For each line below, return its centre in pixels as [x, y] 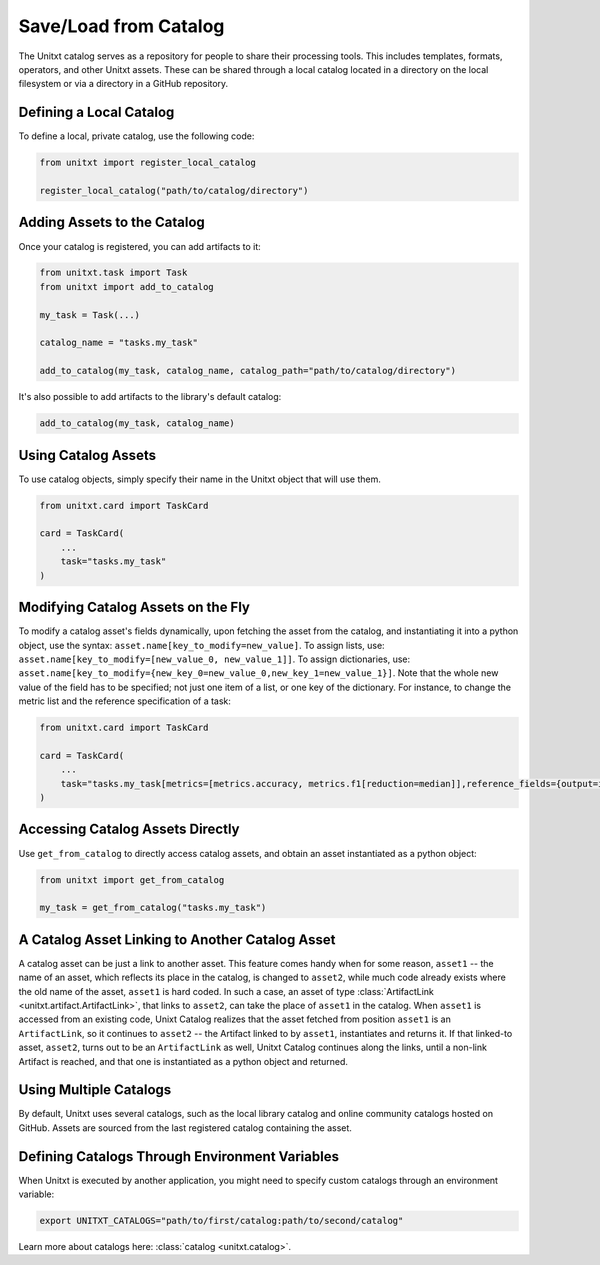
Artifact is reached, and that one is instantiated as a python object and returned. [183, 1061]
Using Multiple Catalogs [95, 1090]
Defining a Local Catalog [96, 112]
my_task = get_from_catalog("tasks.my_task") [153, 908]
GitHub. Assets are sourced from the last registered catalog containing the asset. [185, 1127]
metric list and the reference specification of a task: [125, 701]
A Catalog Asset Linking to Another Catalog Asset [177, 939]
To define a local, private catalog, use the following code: [136, 136]
